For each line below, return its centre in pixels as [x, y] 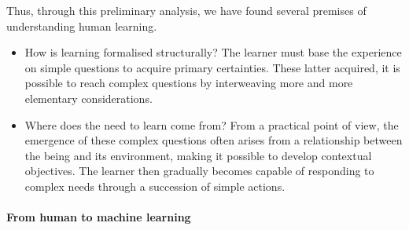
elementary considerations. [88, 98]
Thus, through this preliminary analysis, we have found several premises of [186, 10]
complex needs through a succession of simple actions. [155, 186]
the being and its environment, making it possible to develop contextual [198, 155]
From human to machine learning [99, 217]
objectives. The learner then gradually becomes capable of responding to [199, 171]
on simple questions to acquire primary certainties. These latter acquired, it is [212, 67]
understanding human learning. [82, 26]
